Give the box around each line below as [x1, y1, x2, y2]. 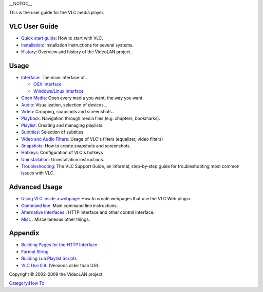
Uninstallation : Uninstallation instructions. [21, 156, 105, 162]
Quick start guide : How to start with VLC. [21, 35, 103, 41]
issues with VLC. [21, 170, 55, 176]
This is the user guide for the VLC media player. [9, 10, 105, 16]
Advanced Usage [9, 183, 63, 191]
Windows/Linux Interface [33, 88, 84, 94]
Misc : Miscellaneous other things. [21, 216, 90, 222]
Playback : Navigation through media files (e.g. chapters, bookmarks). [21, 115, 161, 122]
